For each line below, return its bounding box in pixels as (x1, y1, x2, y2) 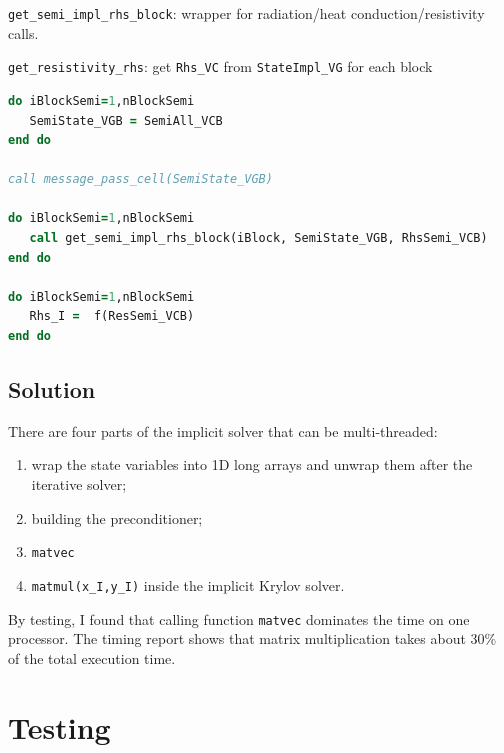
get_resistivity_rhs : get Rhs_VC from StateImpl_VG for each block (8, 56, 433, 77)
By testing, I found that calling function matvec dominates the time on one (8, 608, 470, 629)
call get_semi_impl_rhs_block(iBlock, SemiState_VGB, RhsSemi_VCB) (29, 231, 488, 246)
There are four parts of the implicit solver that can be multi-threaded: (8, 420, 438, 441)
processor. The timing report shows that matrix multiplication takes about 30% (8, 628, 497, 649)
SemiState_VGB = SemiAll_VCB (29, 113, 223, 128)
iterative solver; (31, 474, 127, 495)
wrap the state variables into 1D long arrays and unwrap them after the (31, 454, 473, 475)
